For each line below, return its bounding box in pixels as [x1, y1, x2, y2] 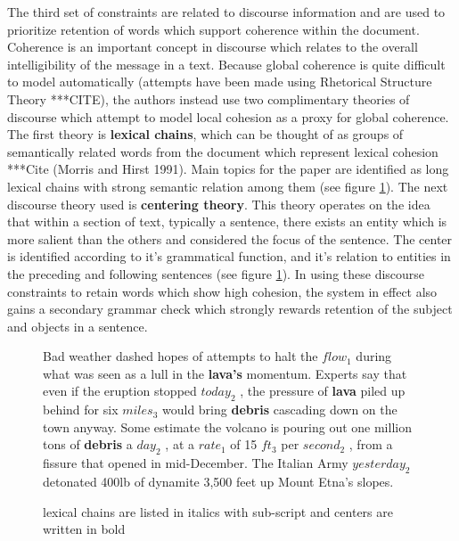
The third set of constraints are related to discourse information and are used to [7, 3, 446, 20]
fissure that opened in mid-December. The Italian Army [43, 454, 348, 472]
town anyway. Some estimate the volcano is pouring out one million [43, 417, 412, 436]
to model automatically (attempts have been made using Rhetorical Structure [7, 72, 432, 91]
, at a [165, 435, 194, 454]
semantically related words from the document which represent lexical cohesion [7, 142, 439, 160]
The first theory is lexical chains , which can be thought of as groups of [7, 125, 404, 143]
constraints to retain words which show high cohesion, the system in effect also [7, 282, 438, 300]
